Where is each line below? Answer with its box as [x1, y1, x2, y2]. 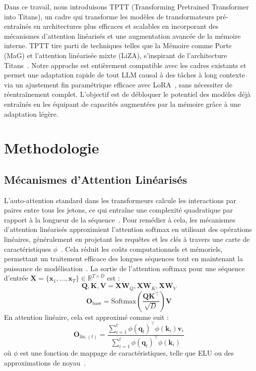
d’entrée [4, 273, 28, 283]
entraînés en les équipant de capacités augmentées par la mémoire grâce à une [4, 98, 241, 109]
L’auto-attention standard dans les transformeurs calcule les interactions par [4, 195, 237, 205]
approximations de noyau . [4, 357, 86, 368]
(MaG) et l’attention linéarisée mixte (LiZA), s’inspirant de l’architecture [4, 50, 227, 60]
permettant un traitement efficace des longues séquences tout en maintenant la [4, 253, 243, 264]
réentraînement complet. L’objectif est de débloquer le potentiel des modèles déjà [4, 89, 251, 99]
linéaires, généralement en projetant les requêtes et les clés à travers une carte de [4, 234, 250, 244]
